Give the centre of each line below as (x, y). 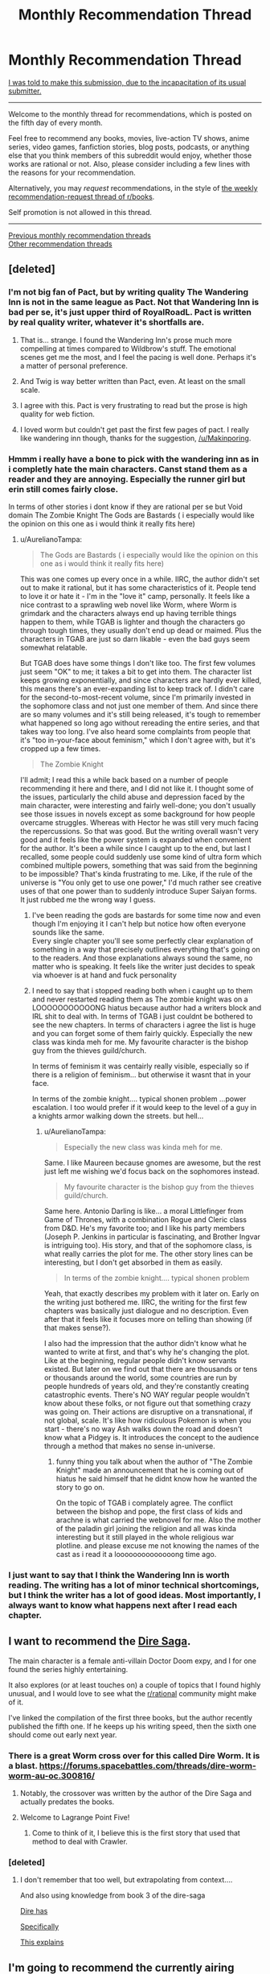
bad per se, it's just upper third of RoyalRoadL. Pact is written (130, 312)
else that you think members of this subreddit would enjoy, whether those (130, 155)
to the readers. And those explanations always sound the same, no (142, 958)
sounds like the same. (68, 932)
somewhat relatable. (53, 647)
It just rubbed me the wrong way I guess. (88, 899)
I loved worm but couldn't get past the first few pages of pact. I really (134, 429)
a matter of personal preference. (74, 365)
